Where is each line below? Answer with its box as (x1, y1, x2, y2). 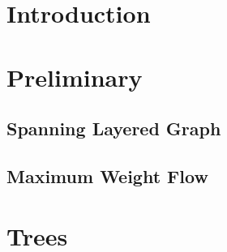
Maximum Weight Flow (6, 163, 208, 188)
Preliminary (6, 60, 143, 93)
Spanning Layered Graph (6, 116, 221, 141)
